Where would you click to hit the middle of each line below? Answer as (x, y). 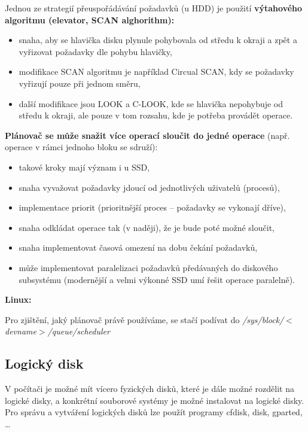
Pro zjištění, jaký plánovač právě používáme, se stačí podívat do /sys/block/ (144, 319)
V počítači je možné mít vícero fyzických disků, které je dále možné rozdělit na (150, 389)
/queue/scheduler (79, 331)
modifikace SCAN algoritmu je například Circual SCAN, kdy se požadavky (156, 72)
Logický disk (44, 363)
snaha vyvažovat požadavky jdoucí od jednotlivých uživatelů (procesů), (149, 187)
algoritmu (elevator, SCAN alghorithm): (90, 19)
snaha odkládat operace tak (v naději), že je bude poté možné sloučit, (147, 227)
